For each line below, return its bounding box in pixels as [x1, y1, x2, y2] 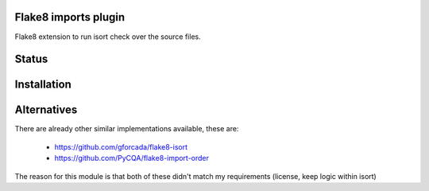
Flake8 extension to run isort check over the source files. [14, 32, 202, 41]
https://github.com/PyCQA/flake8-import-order [54, 154, 210, 163]
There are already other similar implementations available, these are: [14, 124, 239, 134]
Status [14, 53, 48, 66]
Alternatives [14, 103, 78, 117]
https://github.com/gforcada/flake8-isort [54, 142, 188, 151]
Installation [14, 78, 71, 92]
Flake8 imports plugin [14, 10, 126, 24]
